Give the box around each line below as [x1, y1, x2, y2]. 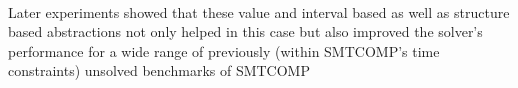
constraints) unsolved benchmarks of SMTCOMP [8, 60, 310, 81]
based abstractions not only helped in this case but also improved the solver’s [8, 21, 483, 42]
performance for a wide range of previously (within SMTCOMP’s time [8, 40, 440, 61]
